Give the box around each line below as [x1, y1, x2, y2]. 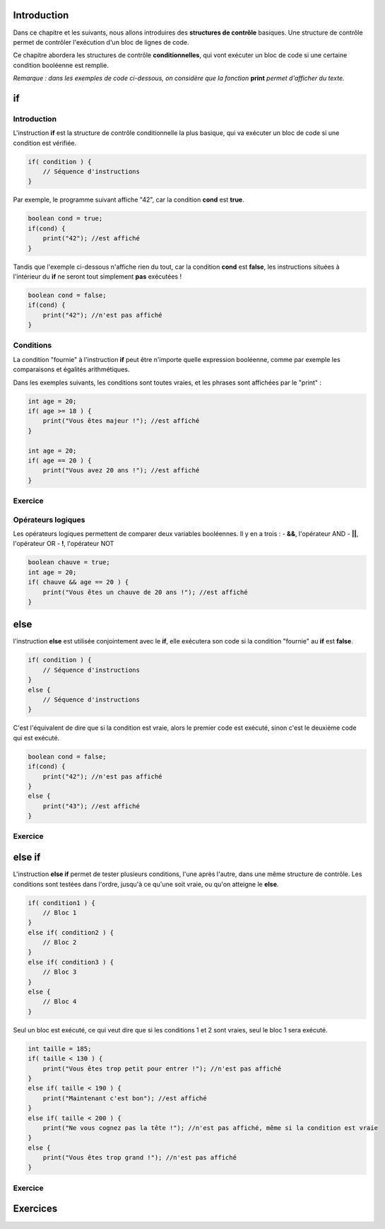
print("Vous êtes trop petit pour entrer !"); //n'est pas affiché [42, 1064, 282, 1073]
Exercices [13, 1203, 58, 1215]
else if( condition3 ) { [28, 958, 114, 966]
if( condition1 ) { [28, 899, 95, 907]
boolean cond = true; [28, 214, 103, 223]
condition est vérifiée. [13, 139, 77, 147]
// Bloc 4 [42, 998, 77, 1006]
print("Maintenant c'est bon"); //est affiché [42, 1094, 208, 1102]
